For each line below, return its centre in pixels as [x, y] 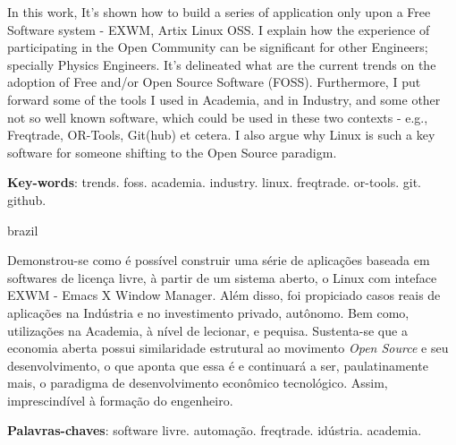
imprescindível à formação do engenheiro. [120, 400]
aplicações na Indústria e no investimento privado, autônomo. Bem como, [208, 312]
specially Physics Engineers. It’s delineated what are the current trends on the [222, 64]
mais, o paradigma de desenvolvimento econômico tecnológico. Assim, [198, 383]
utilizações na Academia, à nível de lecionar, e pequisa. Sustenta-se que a [207, 330]
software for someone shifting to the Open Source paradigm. [172, 152]
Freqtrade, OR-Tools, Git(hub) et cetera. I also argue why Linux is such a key [221, 135]
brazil [23, 230]
